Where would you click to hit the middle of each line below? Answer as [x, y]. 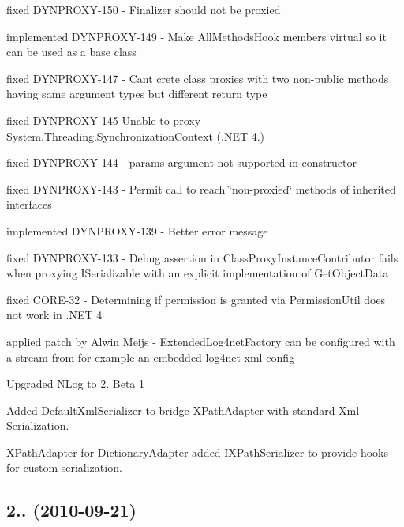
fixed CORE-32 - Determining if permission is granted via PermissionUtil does [196, 299]
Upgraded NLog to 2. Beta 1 [76, 384]
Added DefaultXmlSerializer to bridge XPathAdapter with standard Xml [183, 410]
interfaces [29, 204]
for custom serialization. [64, 467]
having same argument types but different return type [137, 94]
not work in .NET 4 [54, 315]
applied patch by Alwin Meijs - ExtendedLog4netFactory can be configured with [201, 341]
